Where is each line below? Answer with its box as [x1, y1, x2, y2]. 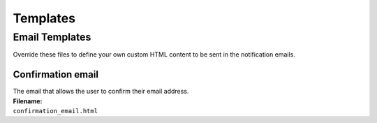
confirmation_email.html [13, 107, 98, 115]
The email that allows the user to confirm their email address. [13, 87, 189, 96]
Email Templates [13, 31, 91, 43]
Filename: [13, 96, 43, 105]
